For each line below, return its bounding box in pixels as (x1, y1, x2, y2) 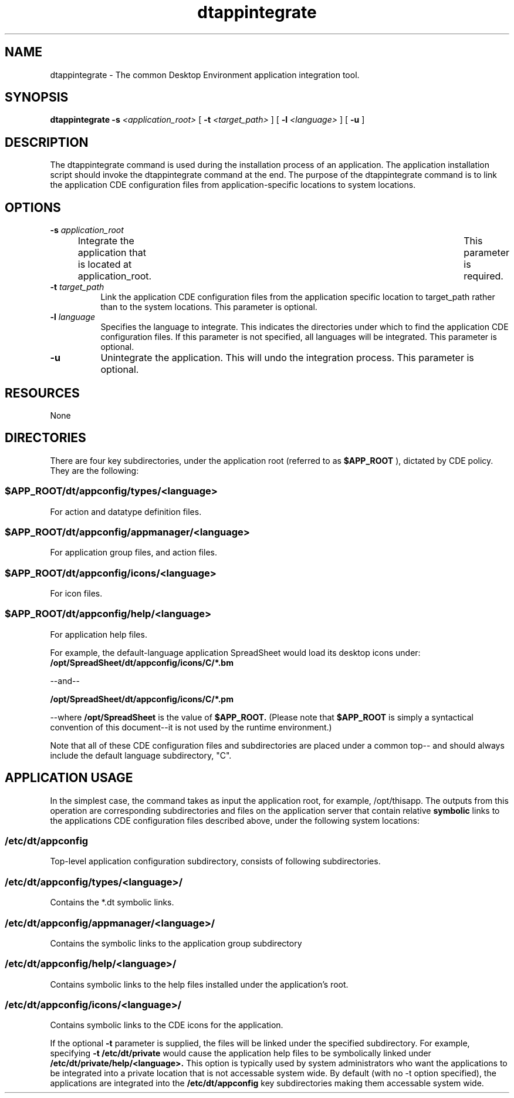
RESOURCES (5, 385, 80, 400)
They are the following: (50, 465, 139, 476)
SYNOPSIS (5, 90, 69, 105)
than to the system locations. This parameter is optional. (100, 302, 317, 312)
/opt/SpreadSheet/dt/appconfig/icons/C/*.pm (50, 693, 234, 704)
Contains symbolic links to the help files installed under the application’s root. (50, 979, 349, 989)
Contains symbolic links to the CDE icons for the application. (50, 1020, 283, 1030)
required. (464, 270, 503, 282)
